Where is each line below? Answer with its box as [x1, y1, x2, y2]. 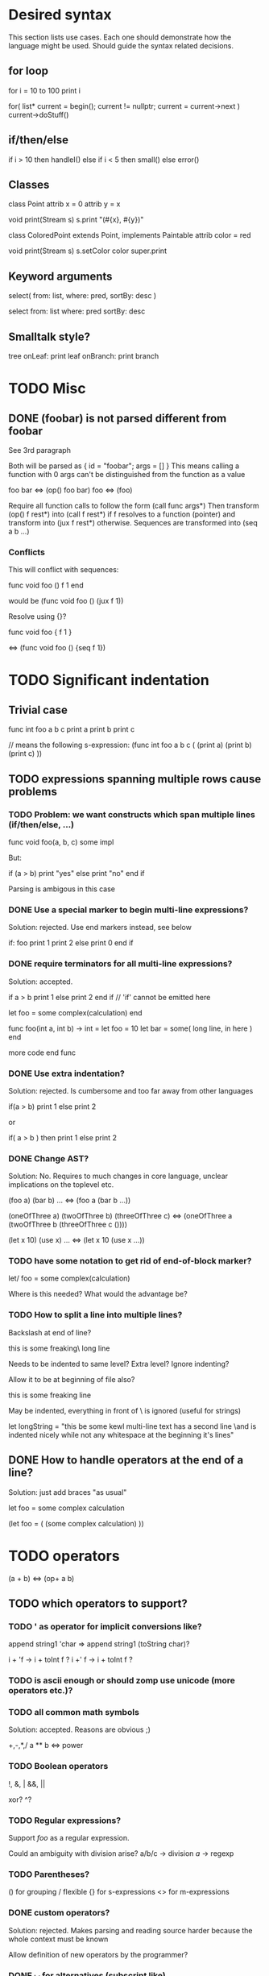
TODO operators [8, 1546, 120, 1565]
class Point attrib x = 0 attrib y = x [8, 199, 121, 209]
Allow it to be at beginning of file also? [8, 1374, 135, 1384]
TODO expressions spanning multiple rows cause [8, 772, 262, 786]
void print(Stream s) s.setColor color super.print [8, 246, 168, 255]
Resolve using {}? [8, 612, 67, 621]
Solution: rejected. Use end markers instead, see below [8, 923, 192, 932]
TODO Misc [8, 380, 86, 398]
